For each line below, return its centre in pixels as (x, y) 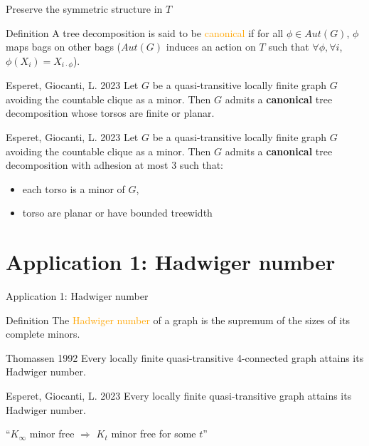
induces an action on (211, 47)
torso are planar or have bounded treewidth (117, 213)
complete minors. (43, 334)
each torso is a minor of (74, 188)
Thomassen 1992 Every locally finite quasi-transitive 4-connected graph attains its (185, 357)
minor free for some (154, 434)
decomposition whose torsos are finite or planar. (110, 113)
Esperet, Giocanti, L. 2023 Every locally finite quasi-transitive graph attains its (179, 396)
